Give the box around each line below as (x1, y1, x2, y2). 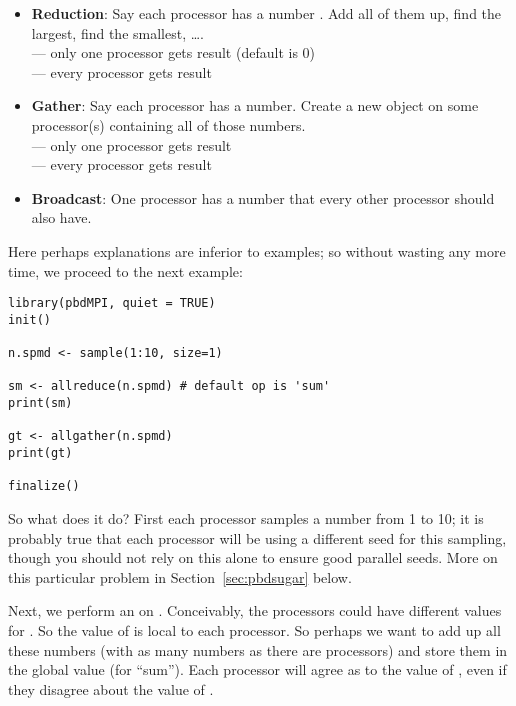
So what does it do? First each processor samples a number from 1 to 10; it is (8, 508, 484, 528)
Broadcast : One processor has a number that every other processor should (31, 187, 495, 208)
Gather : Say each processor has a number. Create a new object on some (31, 95, 479, 116)
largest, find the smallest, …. (31, 22, 204, 43)
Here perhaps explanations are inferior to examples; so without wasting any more (8, 240, 506, 261)
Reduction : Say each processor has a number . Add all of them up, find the (31, 3, 502, 23)
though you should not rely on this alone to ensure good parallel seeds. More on (8, 547, 498, 568)
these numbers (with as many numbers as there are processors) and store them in (8, 639, 508, 660)
